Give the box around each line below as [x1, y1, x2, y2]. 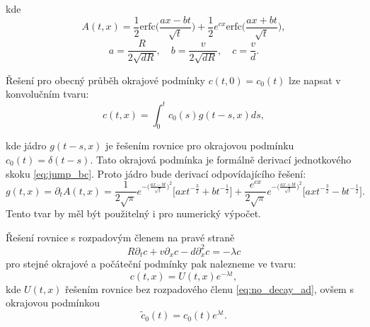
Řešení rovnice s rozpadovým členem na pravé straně [6, 229, 235, 244]
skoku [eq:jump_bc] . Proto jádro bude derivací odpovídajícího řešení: [6, 166, 306, 180]
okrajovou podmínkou [6, 295, 100, 310]
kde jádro [6, 138, 47, 153]
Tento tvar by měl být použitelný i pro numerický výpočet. [6, 206, 262, 221]
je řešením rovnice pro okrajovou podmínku [105, 138, 294, 153]
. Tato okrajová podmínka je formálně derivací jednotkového [90, 151, 352, 166]
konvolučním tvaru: [6, 86, 89, 101]
